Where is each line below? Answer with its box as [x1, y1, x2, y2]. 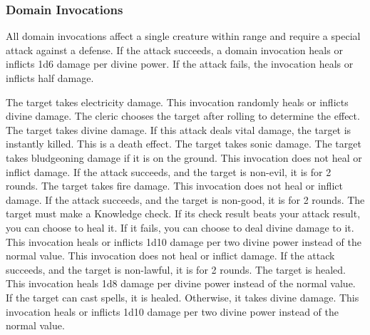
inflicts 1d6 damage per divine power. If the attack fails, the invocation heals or [6, 56, 354, 71]
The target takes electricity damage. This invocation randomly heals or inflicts [6, 94, 349, 109]
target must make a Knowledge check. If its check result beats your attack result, [6, 206, 361, 221]
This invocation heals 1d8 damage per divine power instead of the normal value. [6, 276, 356, 291]
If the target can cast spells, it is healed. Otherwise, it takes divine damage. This [6, 289, 359, 304]
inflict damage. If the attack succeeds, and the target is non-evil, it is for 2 [6, 164, 332, 179]
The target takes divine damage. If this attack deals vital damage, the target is [6, 122, 351, 137]
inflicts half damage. [6, 71, 94, 85]
